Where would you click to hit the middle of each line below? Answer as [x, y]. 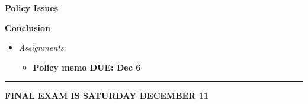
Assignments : [42, 47]
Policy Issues [32, 8]
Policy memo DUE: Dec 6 [87, 67]
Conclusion [28, 27]
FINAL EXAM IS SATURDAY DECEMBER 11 [107, 95]
